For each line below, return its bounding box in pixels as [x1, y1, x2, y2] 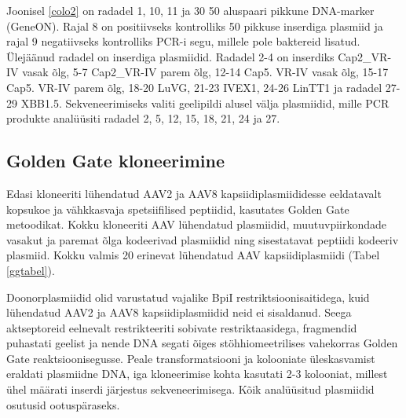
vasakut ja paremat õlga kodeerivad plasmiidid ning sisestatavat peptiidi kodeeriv [6, 231, 399, 247]
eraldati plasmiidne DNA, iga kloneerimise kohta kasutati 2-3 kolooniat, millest [6, 365, 388, 382]
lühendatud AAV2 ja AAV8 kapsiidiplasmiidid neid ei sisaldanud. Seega [6, 304, 352, 321]
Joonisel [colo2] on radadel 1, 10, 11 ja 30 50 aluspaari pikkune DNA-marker [6, 2, 375, 18]
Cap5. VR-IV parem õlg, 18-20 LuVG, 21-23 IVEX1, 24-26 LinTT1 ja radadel [6, 79, 382, 95]
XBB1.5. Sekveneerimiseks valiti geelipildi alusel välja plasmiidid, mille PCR [20, 94, 390, 111]
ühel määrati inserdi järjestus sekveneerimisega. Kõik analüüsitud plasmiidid [6, 381, 375, 398]
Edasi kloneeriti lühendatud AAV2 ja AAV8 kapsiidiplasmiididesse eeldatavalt [6, 185, 382, 201]
